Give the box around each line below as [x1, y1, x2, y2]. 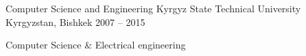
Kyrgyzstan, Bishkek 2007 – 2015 [5, 14, 145, 29]
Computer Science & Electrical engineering [5, 38, 186, 52]
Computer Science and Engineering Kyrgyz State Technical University [5, 1, 301, 15]
